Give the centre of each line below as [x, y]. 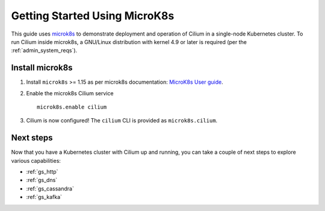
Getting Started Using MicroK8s [93, 16]
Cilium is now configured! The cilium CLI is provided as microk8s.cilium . [122, 121]
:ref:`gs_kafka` [44, 197]
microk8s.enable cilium [72, 107]
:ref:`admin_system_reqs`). [44, 51]
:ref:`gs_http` [42, 172]
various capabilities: [36, 160]
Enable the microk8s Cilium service [70, 93]
